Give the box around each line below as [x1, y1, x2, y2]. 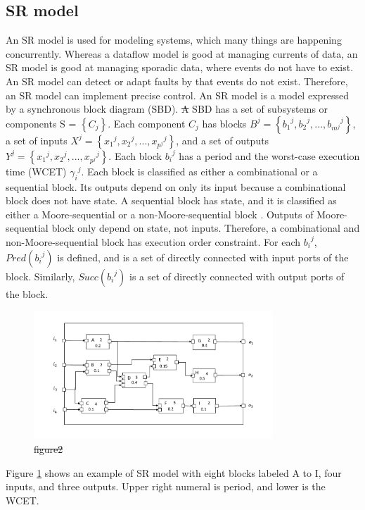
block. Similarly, [6, 268, 75, 283]
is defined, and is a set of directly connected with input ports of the [57, 249, 349, 264]
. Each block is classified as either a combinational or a [81, 163, 318, 178]
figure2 [34, 441, 63, 456]
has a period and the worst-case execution [179, 148, 360, 163]
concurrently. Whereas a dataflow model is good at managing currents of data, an [6, 46, 358, 61]
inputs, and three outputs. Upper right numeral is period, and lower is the [6, 479, 326, 494]
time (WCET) [6, 163, 67, 178]
